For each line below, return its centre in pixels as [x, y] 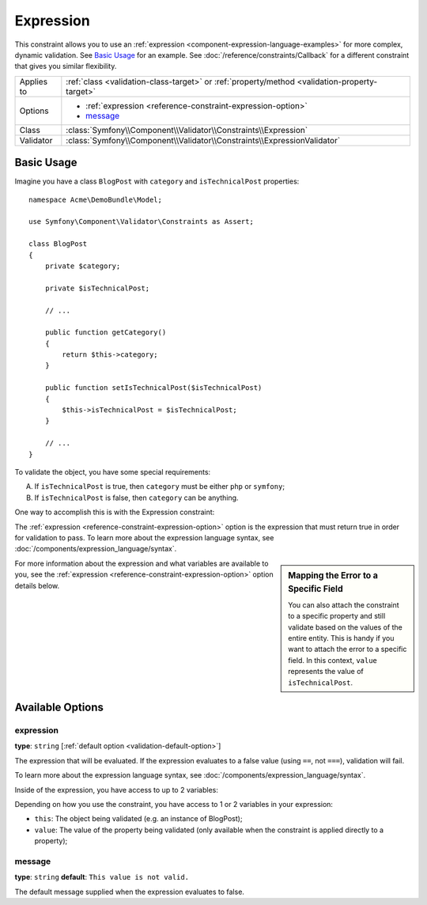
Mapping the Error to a [333, 575]
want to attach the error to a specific [348, 649]
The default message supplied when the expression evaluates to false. [130, 892]
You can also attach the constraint [344, 604]
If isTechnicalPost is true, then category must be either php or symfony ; [159, 487]
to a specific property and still [337, 616]
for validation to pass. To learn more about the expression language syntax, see [144, 537]
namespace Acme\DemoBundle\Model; [95, 199]
